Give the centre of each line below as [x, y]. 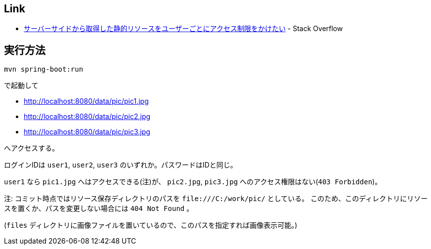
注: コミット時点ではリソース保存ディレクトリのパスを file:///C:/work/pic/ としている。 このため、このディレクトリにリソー [216, 199]
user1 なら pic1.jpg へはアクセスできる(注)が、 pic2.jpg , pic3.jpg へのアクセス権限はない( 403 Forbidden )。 [193, 182]
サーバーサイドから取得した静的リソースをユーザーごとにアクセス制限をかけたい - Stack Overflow [183, 29]
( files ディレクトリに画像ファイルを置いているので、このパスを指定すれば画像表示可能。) [151, 225]
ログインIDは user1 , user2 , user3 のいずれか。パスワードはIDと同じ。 [121, 165]
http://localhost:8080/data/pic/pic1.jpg [86, 101]
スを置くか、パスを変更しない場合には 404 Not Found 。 [99, 208]
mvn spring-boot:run [44, 69]
